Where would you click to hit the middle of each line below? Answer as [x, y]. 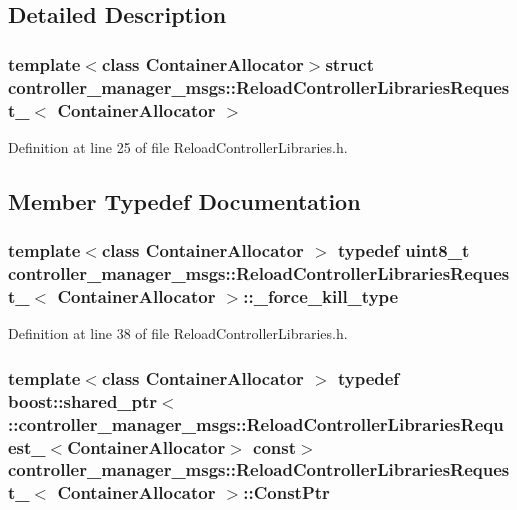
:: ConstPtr [286, 492]
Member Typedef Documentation [184, 200]
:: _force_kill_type [321, 295]
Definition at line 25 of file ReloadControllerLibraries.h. [178, 146]
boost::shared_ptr [83, 400]
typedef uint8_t [403, 250]
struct [350, 63]
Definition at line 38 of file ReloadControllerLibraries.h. [178, 333]
